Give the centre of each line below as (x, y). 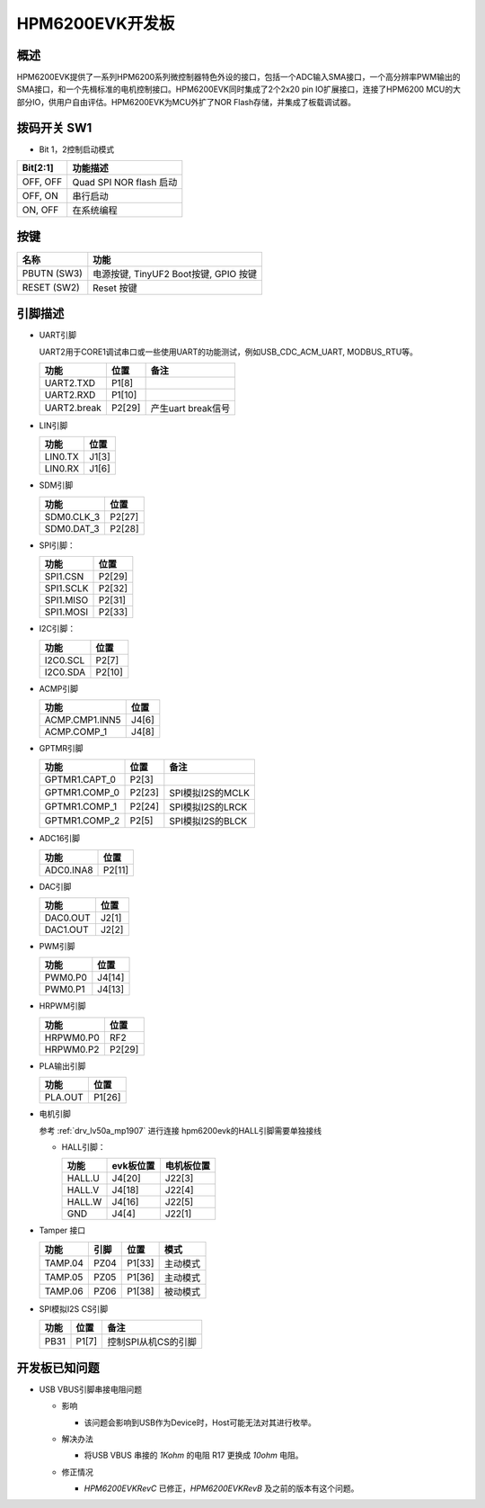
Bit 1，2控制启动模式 (77, 149)
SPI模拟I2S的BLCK (208, 821)
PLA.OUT (64, 1098)
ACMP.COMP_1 (76, 732)
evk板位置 (133, 1166)
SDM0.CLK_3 (72, 516)
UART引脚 (57, 335)
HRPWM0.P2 (72, 1049)
